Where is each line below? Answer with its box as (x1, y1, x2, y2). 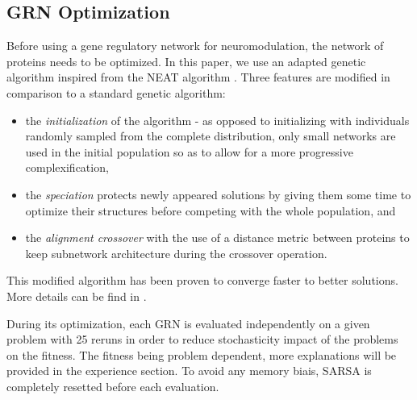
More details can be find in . (6, 287, 147, 304)
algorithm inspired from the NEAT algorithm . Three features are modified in (6, 69, 390, 85)
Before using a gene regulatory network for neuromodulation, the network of (6, 37, 384, 54)
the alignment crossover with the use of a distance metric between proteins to (25, 229, 410, 246)
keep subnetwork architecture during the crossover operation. (25, 244, 327, 261)
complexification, (25, 159, 109, 176)
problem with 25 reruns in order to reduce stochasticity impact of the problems (6, 331, 398, 348)
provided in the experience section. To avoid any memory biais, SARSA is (6, 362, 372, 379)
